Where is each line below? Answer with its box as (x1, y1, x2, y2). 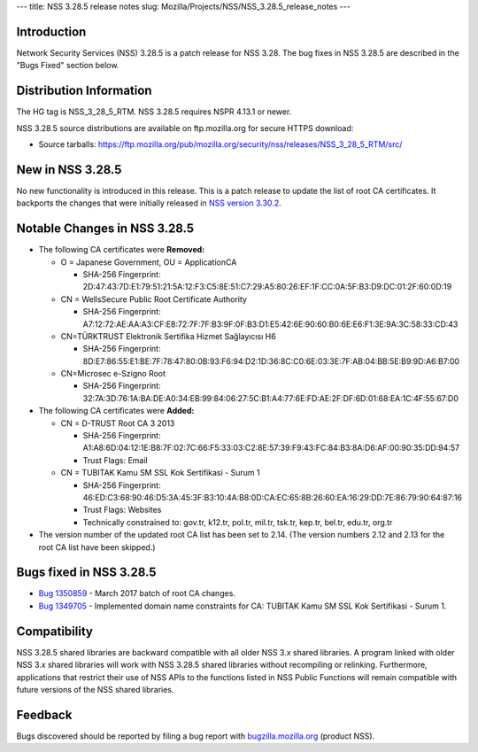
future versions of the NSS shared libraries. (16, 684, 174, 694)
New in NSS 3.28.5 (16, 162, 122, 177)
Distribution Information (16, 83, 152, 98)
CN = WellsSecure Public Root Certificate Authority (60, 293, 248, 305)
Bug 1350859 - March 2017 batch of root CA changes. (38, 588, 236, 599)
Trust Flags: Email (82, 454, 148, 465)
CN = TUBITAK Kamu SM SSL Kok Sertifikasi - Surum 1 (60, 468, 260, 478)
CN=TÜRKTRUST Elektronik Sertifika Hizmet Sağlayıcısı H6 (60, 330, 276, 341)
